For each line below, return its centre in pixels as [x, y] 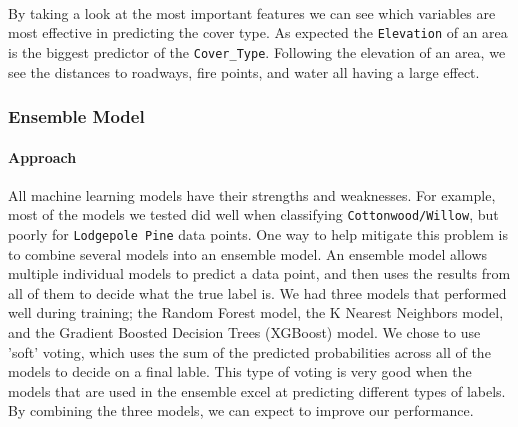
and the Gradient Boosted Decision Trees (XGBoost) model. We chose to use [244, 332]
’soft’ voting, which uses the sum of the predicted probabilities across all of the [249, 351]
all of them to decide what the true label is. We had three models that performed [257, 292]
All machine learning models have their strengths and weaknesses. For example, [252, 194]
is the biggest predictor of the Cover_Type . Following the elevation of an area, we [257, 51]
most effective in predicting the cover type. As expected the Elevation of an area [258, 32]
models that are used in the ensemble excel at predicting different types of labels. [257, 390]
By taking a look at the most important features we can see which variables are [252, 12]
